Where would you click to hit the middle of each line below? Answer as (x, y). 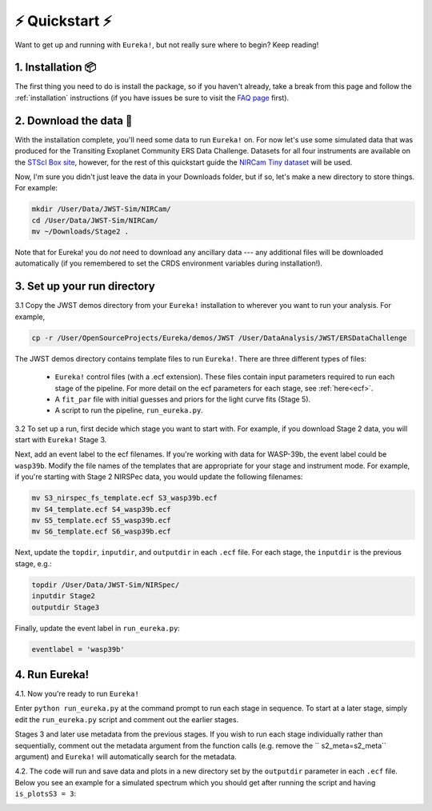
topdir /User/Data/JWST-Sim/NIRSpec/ (106, 585)
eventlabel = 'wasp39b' (78, 649)
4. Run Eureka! (52, 675)
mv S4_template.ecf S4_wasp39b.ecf (101, 509)
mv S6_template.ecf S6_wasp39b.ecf (101, 531)
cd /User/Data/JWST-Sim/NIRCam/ (95, 220)
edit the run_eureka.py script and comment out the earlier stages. (127, 719)
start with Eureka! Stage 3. (61, 440)
